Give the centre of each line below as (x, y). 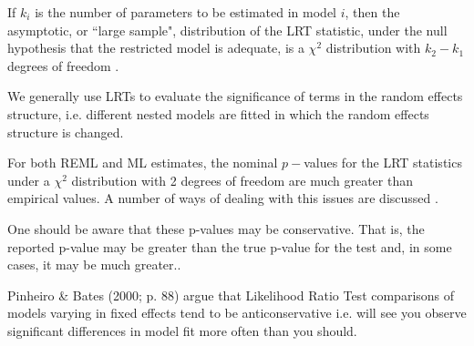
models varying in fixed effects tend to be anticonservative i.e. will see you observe (237, 313)
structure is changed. (66, 132)
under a (29, 180)
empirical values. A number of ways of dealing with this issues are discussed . (223, 198)
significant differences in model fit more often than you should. (182, 330)
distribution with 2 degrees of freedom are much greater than (242, 180)
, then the (372, 12)
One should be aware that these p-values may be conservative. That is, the (216, 228)
